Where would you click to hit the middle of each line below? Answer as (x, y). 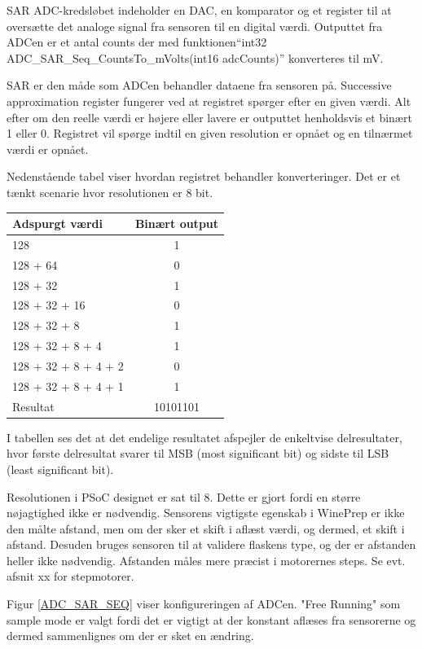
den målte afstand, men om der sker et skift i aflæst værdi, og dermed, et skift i (206, 528)
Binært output (177, 224)
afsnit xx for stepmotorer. (70, 576)
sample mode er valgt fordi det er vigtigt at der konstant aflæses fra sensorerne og (211, 619)
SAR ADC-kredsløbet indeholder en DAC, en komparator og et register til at (199, 10)
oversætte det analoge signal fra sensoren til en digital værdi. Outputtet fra (195, 26)
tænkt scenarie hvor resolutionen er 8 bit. (110, 192)
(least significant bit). (60, 469)
